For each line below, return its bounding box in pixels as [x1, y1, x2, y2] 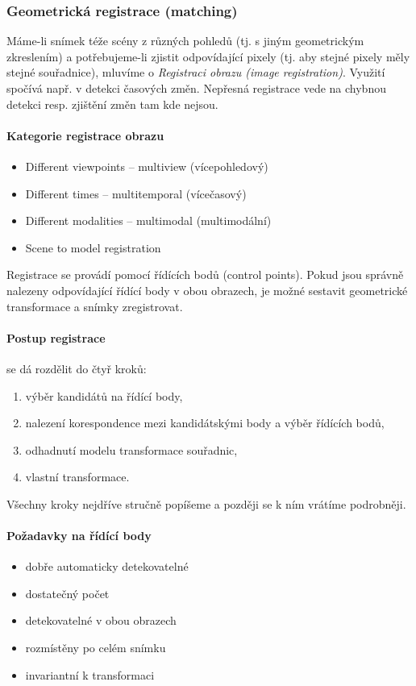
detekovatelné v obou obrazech [25, 612, 177, 629]
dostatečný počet [25, 584, 110, 601]
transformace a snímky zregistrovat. [6, 297, 183, 314]
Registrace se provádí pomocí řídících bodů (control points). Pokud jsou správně [6, 266, 404, 283]
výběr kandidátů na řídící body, [25, 387, 183, 404]
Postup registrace [6, 329, 106, 346]
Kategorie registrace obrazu [6, 127, 164, 143]
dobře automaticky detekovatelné [25, 558, 189, 575]
